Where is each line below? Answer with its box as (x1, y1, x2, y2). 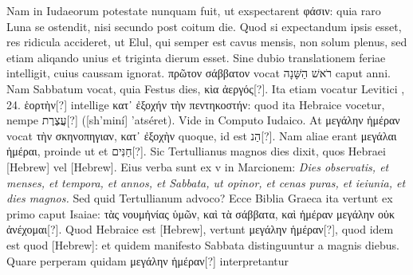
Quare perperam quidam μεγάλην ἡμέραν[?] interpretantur (6, 252, 289, 269)
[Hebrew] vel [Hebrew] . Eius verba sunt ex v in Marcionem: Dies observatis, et (6, 158, 389, 175)
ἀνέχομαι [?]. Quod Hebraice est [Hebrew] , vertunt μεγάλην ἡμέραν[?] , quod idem (6, 221, 394, 238)
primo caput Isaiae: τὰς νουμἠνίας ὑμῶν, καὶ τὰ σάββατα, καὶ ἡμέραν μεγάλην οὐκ (6, 205, 395, 222)
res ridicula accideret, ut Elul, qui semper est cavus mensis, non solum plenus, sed (6, 33, 407, 50)
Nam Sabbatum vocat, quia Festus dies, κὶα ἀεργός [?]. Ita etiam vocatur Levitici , (6, 80, 405, 96)
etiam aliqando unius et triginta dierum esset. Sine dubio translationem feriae (6, 49, 386, 65)
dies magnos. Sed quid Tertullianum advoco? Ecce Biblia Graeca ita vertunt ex (6, 190, 393, 206)
